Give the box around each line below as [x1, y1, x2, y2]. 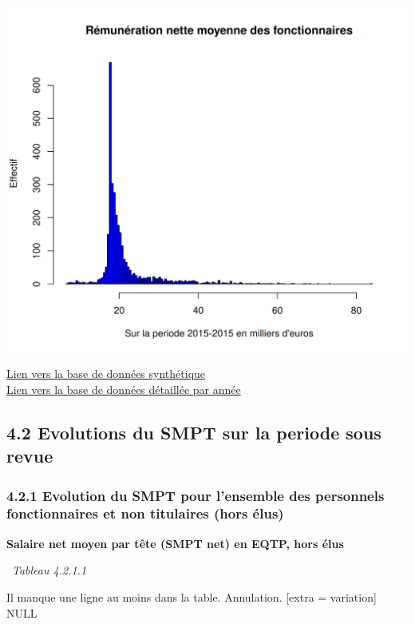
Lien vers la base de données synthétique [6, 365, 206, 382]
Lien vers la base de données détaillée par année [6, 380, 241, 397]
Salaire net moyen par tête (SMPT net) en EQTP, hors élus [6, 535, 344, 551]
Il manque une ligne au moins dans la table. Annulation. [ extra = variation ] [6, 588, 377, 605]
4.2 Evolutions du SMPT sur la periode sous [6, 419, 381, 444]
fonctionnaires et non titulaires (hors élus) [6, 503, 284, 523]
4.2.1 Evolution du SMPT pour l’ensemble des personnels [6, 485, 385, 505]
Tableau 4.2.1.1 [12, 562, 87, 578]
